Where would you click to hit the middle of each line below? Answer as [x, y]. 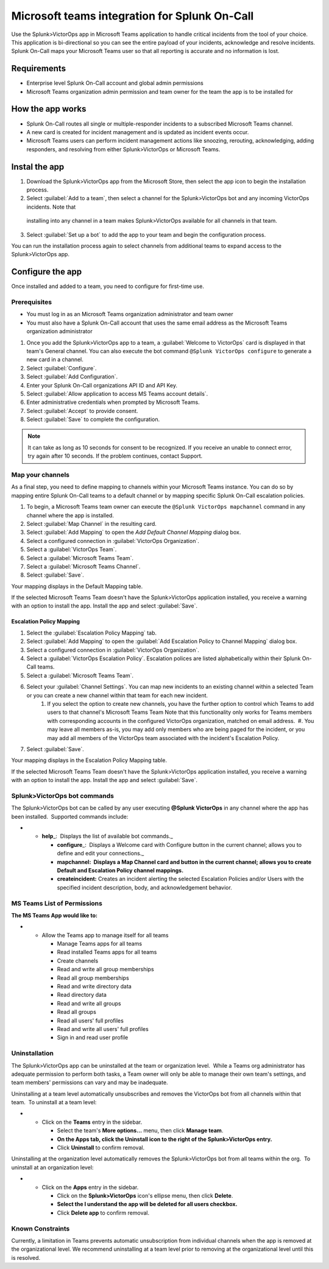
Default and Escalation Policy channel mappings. [120, 870]
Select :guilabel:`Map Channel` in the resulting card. [91, 523]
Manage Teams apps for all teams [100, 944]
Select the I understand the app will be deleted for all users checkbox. [147, 1204]
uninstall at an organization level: [52, 1167]
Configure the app [47, 272]
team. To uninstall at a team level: [54, 1102]
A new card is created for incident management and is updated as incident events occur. [138, 132]
